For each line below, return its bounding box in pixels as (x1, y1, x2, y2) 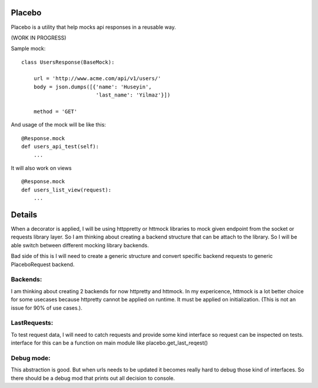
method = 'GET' (33, 108, 78, 115)
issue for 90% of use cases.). (11, 304, 82, 311)
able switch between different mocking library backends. (11, 241, 150, 248)
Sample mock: (11, 45, 46, 52)
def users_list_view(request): (21, 186, 112, 193)
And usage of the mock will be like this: (11, 121, 106, 128)
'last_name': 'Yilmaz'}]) (95, 92, 171, 98)
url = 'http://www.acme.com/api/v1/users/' (33, 75, 161, 82)
